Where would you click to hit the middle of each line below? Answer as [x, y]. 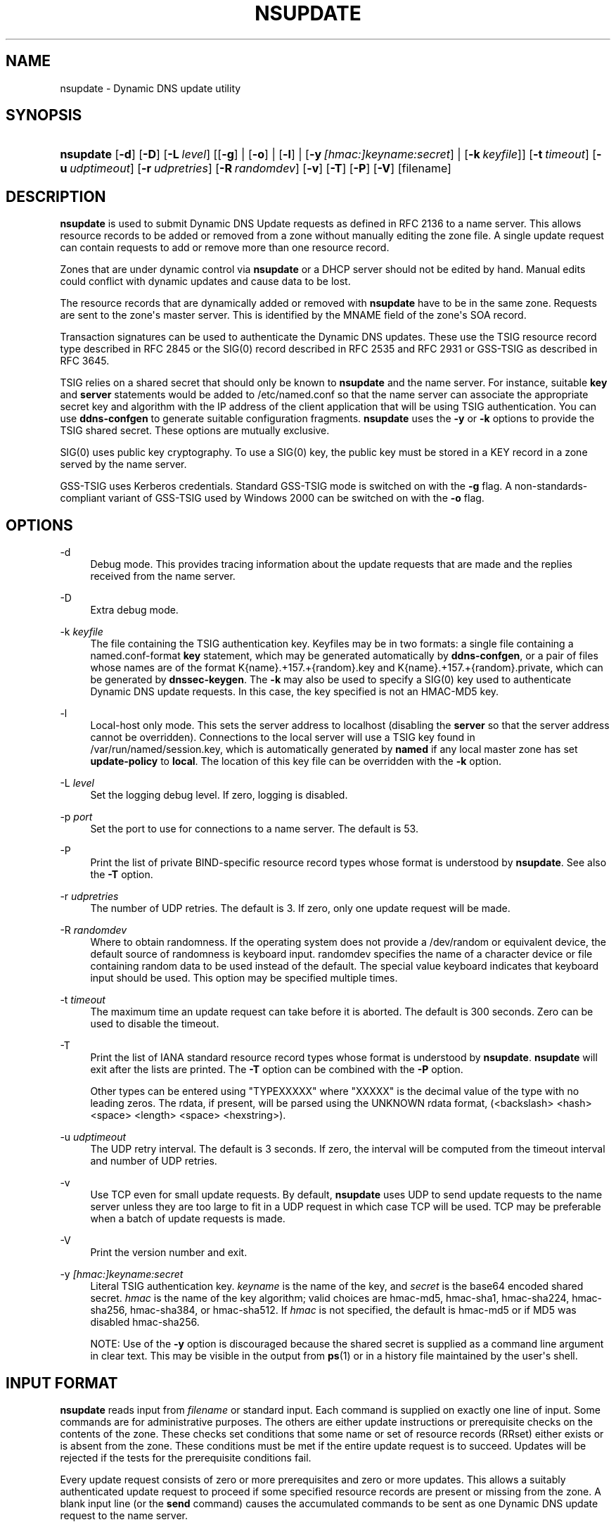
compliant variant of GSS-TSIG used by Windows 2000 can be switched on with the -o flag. [272, 498]
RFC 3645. [85, 361]
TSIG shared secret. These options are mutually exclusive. [195, 431]
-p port [76, 817]
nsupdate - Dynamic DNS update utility [150, 88]
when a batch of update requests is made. [188, 1219]
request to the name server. [124, 1515]
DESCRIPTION [56, 196]
